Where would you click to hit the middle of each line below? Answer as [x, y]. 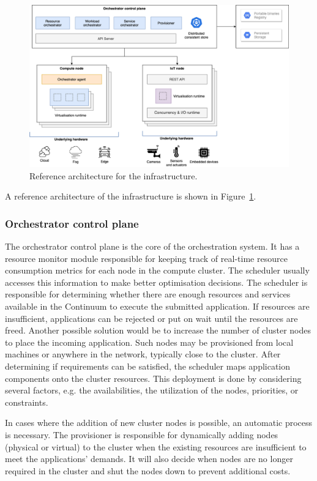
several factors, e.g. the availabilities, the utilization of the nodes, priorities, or [152, 390]
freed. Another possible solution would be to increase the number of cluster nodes [158, 330]
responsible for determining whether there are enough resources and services [148, 294]
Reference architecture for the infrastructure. [114, 175]
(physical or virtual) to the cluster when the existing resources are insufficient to [156, 446]
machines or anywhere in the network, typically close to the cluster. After [143, 354]
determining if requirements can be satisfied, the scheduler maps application [148, 366]
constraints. [27, 402]
